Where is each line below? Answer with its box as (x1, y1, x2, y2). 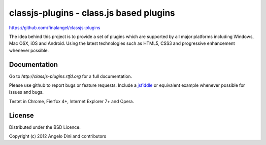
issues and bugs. (9, 89, 44, 95)
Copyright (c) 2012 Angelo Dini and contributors (9, 133, 106, 139)
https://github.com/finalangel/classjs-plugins (9, 25, 100, 31)
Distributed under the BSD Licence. (9, 124, 81, 130)
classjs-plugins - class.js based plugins (9, 7, 175, 18)
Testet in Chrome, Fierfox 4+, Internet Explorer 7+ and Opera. (9, 98, 134, 104)
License (9, 111, 34, 119)
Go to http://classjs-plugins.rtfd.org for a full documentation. (9, 73, 133, 79)
